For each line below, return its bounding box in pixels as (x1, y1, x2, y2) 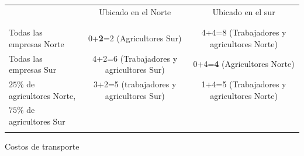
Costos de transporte (5, 140, 80, 153)
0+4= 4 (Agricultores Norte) (193, 58, 295, 70)
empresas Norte (9, 37, 64, 49)
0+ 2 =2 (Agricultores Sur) (88, 31, 182, 44)
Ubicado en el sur (212, 5, 275, 17)
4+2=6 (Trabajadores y (92, 52, 178, 64)
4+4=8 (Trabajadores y (201, 26, 286, 38)
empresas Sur (9, 63, 57, 76)
